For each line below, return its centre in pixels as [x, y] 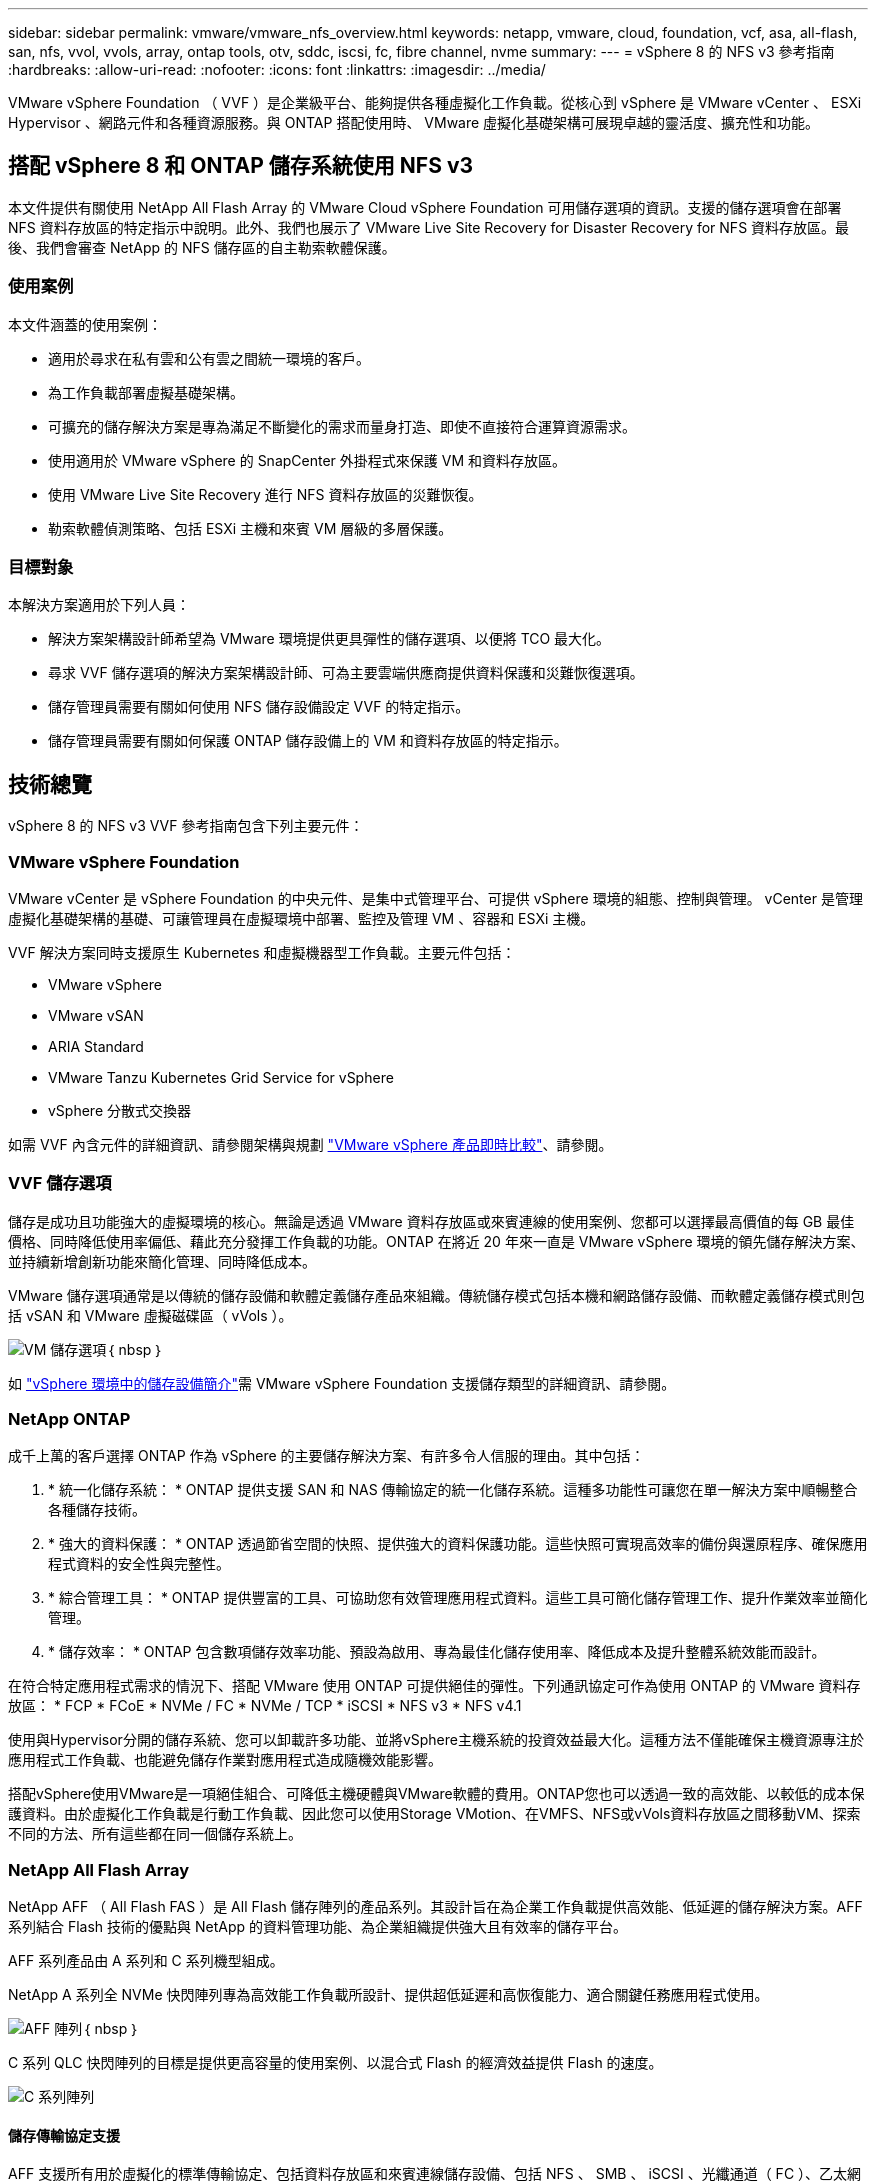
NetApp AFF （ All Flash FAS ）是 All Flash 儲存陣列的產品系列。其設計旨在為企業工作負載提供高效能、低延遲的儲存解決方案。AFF [435, 1907]
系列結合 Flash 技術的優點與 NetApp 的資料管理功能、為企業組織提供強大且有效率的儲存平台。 [318, 1927]
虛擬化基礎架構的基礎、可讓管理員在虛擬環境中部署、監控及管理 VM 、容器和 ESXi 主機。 [301, 918]
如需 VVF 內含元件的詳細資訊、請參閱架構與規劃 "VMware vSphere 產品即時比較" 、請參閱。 [310, 1144]
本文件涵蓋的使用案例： [85, 324]
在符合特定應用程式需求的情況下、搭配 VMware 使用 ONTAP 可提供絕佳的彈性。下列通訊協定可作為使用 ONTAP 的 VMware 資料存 [434, 1686]
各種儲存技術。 [97, 1510]
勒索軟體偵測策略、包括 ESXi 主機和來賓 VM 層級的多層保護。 [250, 528]
